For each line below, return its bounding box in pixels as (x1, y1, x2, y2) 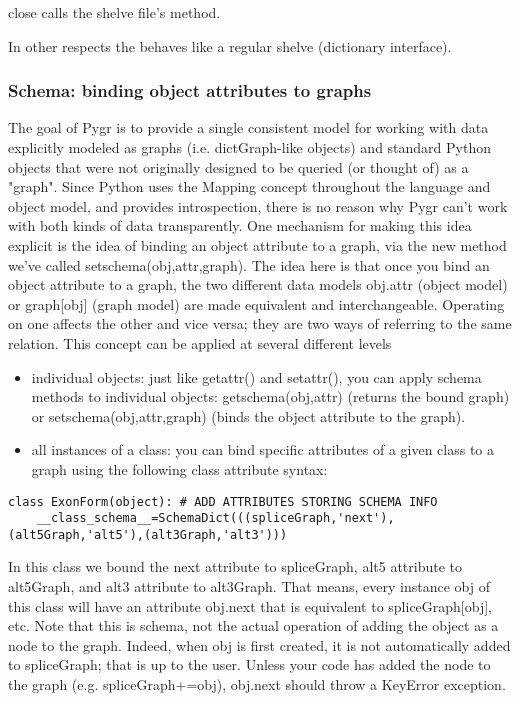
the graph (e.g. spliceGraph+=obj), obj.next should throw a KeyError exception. (8, 674, 506, 695)
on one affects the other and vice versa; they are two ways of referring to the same (8, 313, 512, 334)
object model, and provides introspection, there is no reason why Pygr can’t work (8, 195, 508, 216)
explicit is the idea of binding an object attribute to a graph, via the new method (8, 234, 507, 255)
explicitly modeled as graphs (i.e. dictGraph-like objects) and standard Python (8, 137, 491, 157)
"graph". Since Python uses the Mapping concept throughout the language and (8, 176, 491, 197)
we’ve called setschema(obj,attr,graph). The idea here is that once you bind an (8, 254, 490, 275)
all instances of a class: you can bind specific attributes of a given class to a (31, 439, 495, 460)
